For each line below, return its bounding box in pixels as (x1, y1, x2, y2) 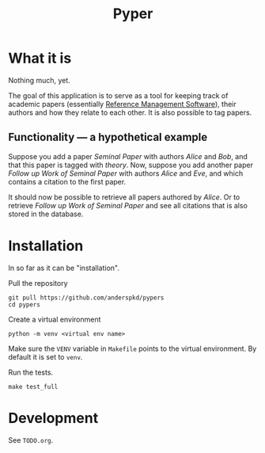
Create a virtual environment (8, 314, 101, 324)
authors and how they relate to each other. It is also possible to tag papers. (8, 108, 252, 117)
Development (8, 409, 99, 427)
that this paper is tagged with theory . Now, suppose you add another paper (8, 160, 253, 169)
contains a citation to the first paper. (8, 177, 127, 186)
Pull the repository (8, 278, 69, 287)
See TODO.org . (8, 435, 54, 444)
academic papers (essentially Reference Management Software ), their (8, 99, 237, 108)
